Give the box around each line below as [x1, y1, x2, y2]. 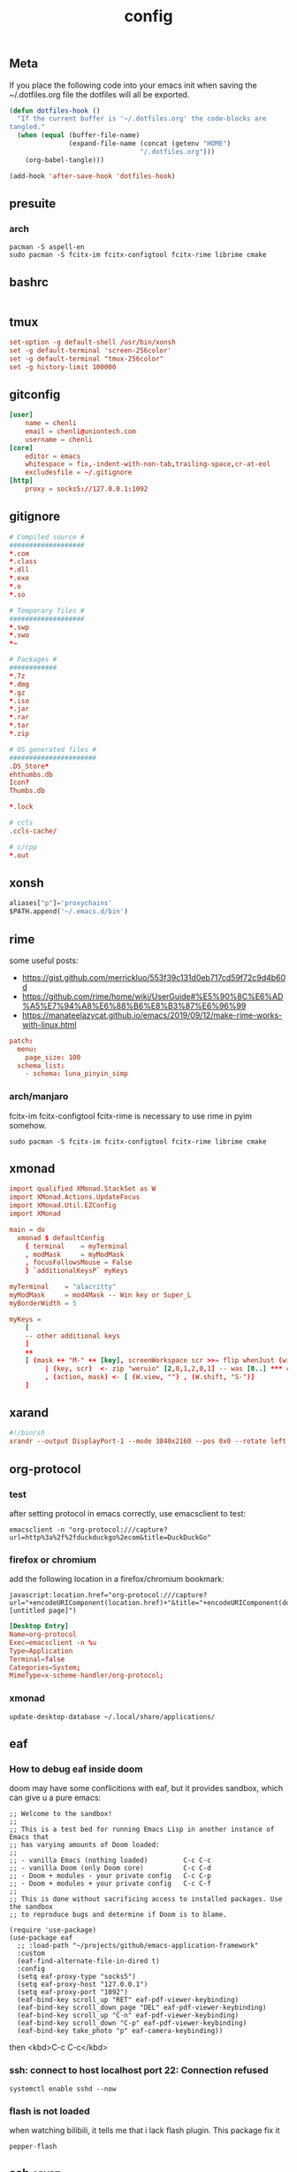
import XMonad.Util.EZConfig [9, 1201, 117, 1210]
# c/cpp [9, 842, 38, 851]
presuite [9, 197, 57, 211]
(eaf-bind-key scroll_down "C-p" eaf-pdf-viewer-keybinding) [17, 2019, 247, 2028]
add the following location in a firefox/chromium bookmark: [9, 1574, 225, 1585]
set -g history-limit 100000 [9, 362, 117, 371]
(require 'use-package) [9, 1926, 97, 1935]
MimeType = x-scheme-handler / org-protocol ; [9, 1672, 164, 1680]
